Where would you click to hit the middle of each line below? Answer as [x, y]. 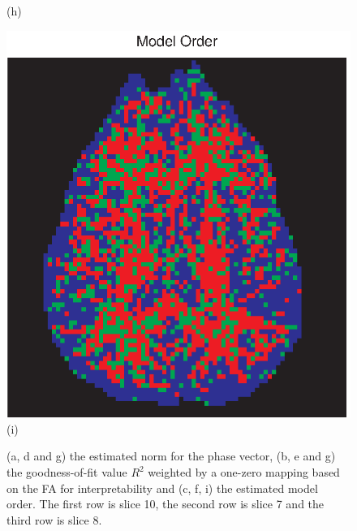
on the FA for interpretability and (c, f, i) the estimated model [162, 488]
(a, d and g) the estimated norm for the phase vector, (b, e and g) [171, 456]
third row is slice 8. [54, 519]
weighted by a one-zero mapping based [244, 472]
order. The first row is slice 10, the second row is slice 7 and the [166, 504]
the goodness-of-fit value [67, 472]
